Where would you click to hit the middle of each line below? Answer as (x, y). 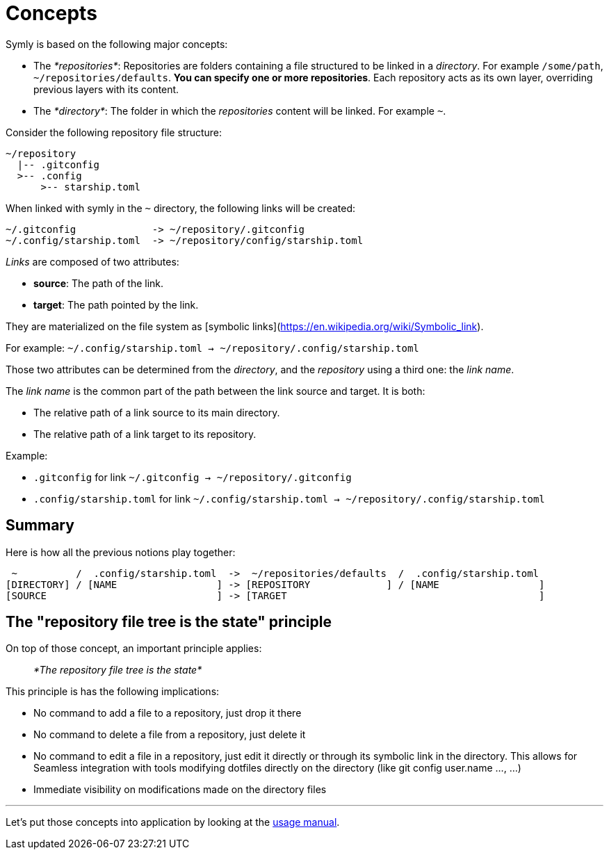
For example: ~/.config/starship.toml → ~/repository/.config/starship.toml (212, 348)
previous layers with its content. (106, 89)
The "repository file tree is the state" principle (169, 622)
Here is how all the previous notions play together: (121, 552)
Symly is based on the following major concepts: (117, 44)
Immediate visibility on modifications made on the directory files (180, 790)
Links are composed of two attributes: (92, 261)
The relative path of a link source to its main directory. (157, 412)
